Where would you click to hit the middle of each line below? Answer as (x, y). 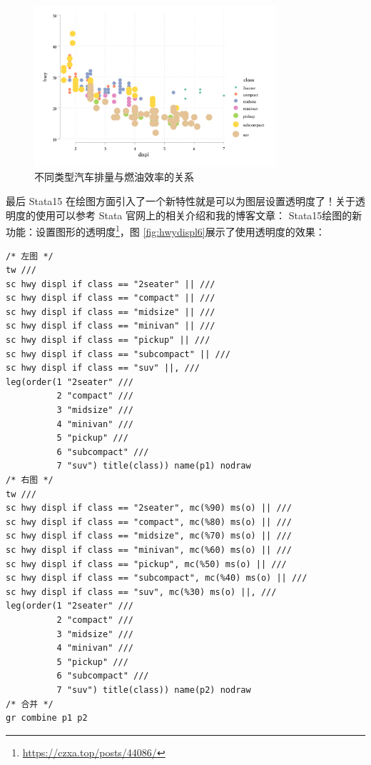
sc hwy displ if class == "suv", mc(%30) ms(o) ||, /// (141, 592)
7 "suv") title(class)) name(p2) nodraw (154, 690)
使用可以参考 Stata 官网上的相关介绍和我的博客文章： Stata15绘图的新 (199, 215)
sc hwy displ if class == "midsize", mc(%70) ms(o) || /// (149, 536)
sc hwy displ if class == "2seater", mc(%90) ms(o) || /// (149, 508)
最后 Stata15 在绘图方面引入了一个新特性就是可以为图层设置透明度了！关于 (181, 201)
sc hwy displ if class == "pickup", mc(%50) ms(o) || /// (146, 564)
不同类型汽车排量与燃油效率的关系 (114, 177)
